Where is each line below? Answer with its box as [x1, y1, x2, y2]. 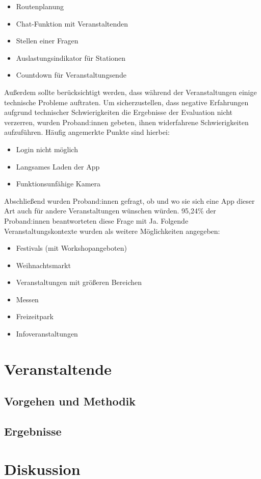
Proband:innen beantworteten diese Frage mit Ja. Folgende [4, 215, 189, 226]
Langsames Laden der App [16, 161, 100, 172]
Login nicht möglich [16, 143, 78, 154]
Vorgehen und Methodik [4, 393, 136, 409]
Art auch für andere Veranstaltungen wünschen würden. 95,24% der [4, 205, 216, 216]
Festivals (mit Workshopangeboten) [16, 243, 127, 253]
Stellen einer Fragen [16, 35, 79, 46]
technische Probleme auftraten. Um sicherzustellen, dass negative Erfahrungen [4, 97, 249, 107]
